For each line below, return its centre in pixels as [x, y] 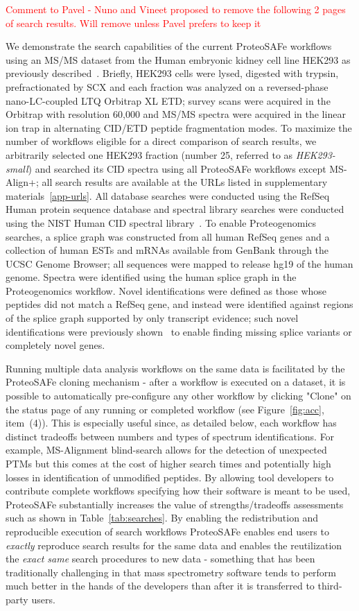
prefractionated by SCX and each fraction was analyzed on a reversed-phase [167, 86]
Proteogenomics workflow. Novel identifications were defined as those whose [166, 290]
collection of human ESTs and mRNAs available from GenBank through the [167, 250]
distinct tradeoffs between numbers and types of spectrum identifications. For [170, 436]
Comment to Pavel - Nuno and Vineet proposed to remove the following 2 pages [176, 9]
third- [330, 586]
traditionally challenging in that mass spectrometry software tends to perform [171, 572]
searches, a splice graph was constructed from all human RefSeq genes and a [168, 236]
